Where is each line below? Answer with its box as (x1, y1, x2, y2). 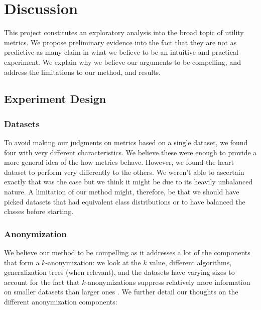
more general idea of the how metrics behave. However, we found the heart (4, 157, 234, 167)
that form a (4, 257, 40, 267)
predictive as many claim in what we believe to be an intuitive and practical (4, 47, 238, 57)
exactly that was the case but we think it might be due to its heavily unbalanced (4, 176, 253, 187)
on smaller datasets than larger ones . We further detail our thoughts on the (4, 286, 238, 297)
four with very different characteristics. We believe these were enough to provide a (4, 147, 257, 157)
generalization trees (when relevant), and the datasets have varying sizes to (4, 267, 235, 277)
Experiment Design (4, 91, 106, 107)
